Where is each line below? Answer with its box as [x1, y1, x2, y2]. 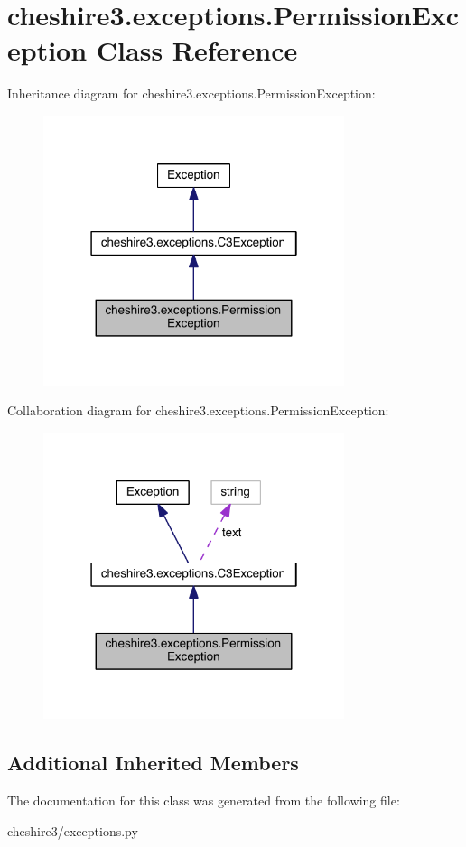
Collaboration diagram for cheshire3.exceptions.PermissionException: [7, 401, 389, 420]
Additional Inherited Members [7, 749, 299, 777]
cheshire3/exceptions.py [7, 821, 138, 840]
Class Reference [96, 32, 298, 69]
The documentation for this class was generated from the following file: [7, 790, 400, 809]
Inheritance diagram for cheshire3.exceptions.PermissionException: [7, 84, 376, 103]
